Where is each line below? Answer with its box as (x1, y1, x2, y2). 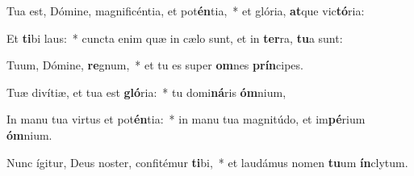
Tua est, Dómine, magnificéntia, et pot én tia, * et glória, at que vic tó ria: (6, 2, 365, 19)
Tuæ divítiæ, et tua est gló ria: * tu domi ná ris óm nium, (6, 83, 286, 100)
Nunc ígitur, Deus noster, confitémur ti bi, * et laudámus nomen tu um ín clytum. (6, 153, 408, 170)
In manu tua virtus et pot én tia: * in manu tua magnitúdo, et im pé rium (6, 111, 366, 128)
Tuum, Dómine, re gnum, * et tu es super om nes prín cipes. (6, 57, 303, 73)
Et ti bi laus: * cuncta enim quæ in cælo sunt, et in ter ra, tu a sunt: (6, 29, 343, 46)
